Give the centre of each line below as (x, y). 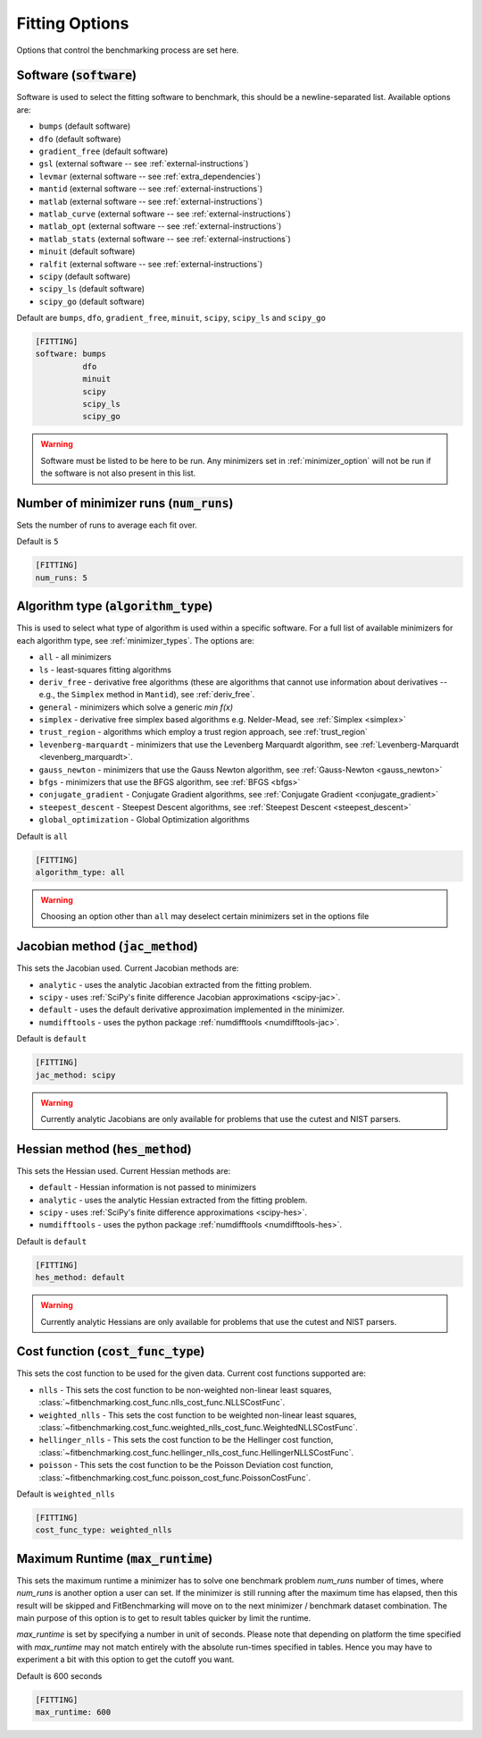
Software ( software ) (77, 76)
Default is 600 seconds (59, 1675)
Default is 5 (37, 542)
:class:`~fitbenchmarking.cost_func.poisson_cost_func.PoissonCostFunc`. (175, 1477)
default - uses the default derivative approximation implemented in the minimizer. (192, 1009)
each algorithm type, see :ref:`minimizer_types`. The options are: (135, 640)
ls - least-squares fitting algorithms (105, 670)
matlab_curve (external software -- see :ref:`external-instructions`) (165, 214)
